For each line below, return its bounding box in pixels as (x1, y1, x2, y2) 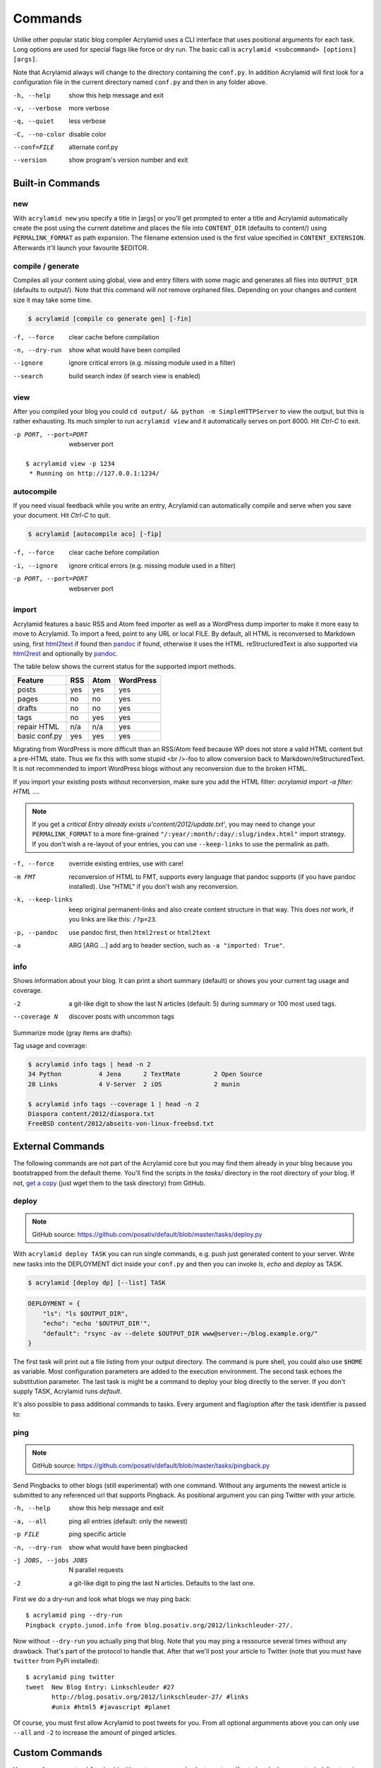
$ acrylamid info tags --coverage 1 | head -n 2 (28, 1100, 200, 1108)
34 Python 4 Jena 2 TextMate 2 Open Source (28, 1070, 262, 1078)
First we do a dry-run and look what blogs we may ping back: (13, 1595, 192, 1603)
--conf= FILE (13, 144, 54, 151)
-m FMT (13, 873, 36, 880)
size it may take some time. (13, 296, 92, 304)
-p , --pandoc (13, 929, 59, 936)
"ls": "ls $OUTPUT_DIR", (42, 1309, 129, 1318)
